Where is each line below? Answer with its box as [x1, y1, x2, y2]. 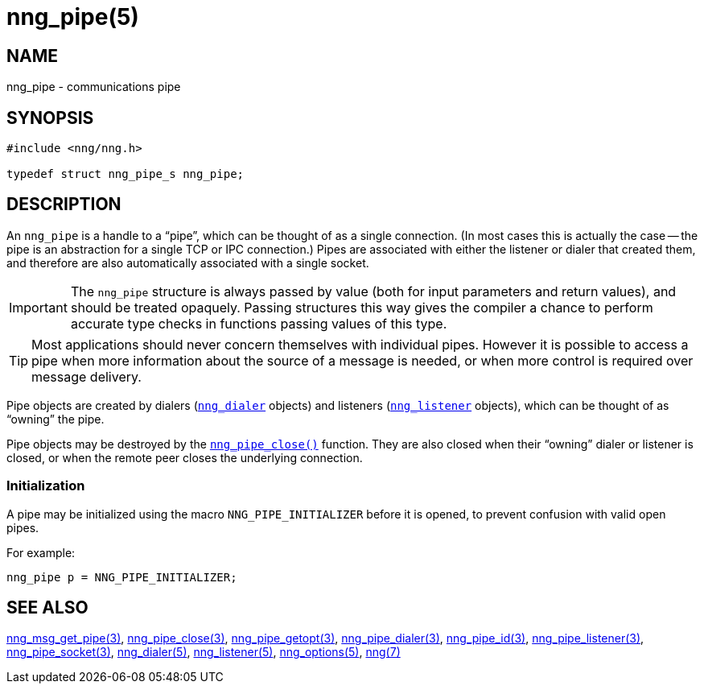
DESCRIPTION [6, 194, 121, 215]
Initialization [6, 477, 85, 494]
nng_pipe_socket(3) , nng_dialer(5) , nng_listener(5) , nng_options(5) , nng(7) [6, 645, 401, 659]
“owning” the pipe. [6, 411, 105, 426]
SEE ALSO [6, 597, 89, 618]
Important [9, 299, 68, 316]
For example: [6, 545, 76, 560]
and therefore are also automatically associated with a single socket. [6, 255, 369, 270]
